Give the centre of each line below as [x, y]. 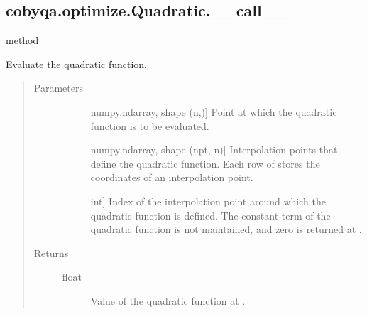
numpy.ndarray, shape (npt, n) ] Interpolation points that [214, 150]
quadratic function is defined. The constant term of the [210, 215]
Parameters [58, 88]
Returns [51, 253]
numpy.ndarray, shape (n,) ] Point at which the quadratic [214, 111]
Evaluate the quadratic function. [76, 64]
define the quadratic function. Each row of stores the [205, 163]
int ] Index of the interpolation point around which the [208, 201]
